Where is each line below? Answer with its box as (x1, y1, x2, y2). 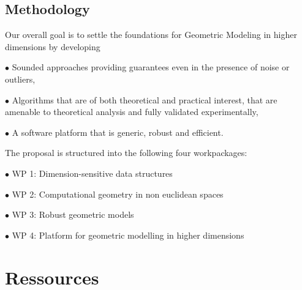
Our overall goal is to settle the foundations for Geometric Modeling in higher (5, 28, 297, 41)
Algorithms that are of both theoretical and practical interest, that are (12, 93, 277, 106)
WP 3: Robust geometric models (12, 208, 134, 221)
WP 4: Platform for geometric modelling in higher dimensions (12, 228, 244, 241)
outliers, (5, 72, 36, 85)
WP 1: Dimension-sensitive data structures (12, 166, 173, 179)
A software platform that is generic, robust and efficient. (12, 125, 224, 138)
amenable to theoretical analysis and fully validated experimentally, (5, 105, 259, 118)
